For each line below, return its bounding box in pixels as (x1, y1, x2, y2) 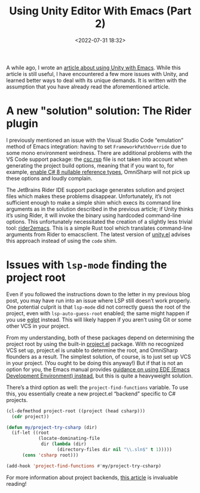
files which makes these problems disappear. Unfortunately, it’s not (6, 193, 171, 200)
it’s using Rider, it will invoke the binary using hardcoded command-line (6, 211, 181, 219)
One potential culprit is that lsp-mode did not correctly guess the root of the (6, 303, 190, 311)
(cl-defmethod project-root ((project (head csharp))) (6, 408, 146, 414)
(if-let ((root (11, 430, 50, 436)
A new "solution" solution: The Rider (6, 104, 192, 118)
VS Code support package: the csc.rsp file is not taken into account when (6, 156, 188, 163)
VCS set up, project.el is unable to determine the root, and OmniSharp (6, 346, 178, 354)
